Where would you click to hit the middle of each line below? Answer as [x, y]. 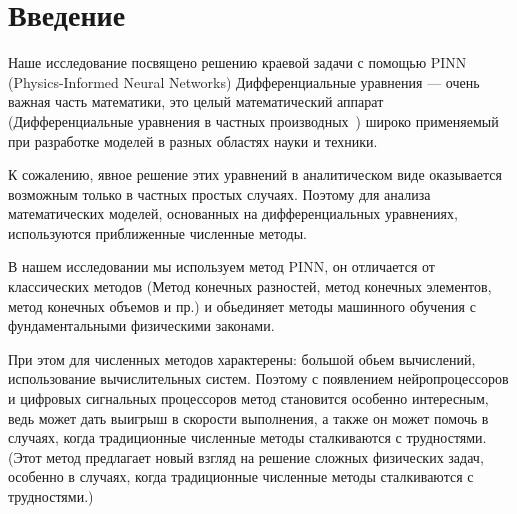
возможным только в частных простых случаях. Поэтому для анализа [219, 193]
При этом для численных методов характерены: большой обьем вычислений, [242, 358]
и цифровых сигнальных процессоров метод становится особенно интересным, [248, 398]
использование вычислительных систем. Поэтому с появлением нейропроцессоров [258, 378]
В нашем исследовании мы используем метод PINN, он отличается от [221, 266]
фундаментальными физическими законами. [141, 325]
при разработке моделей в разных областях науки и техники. [193, 140]
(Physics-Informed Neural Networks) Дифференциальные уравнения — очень [244, 81]
